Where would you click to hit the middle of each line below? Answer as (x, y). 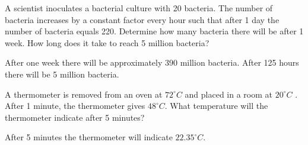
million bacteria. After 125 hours (239, 62)
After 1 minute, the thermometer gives (75, 106)
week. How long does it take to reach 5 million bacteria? (107, 42)
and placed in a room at (229, 94)
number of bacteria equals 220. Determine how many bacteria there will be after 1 (154, 31)
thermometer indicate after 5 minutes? (75, 117)
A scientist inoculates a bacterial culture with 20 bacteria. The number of (139, 8)
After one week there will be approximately (84, 62)
